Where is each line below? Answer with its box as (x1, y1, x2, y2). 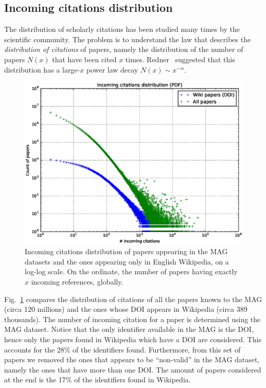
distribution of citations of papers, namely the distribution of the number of (4, 44, 243, 55)
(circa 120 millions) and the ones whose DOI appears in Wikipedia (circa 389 (4, 304, 247, 314)
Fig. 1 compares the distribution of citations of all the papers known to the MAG (4, 293, 262, 304)
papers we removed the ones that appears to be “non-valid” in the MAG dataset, (4, 354, 260, 365)
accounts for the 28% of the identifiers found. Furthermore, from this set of (4, 344, 241, 355)
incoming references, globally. (31, 276, 123, 287)
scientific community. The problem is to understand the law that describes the (4, 33, 251, 44)
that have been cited (52, 54, 117, 64)
